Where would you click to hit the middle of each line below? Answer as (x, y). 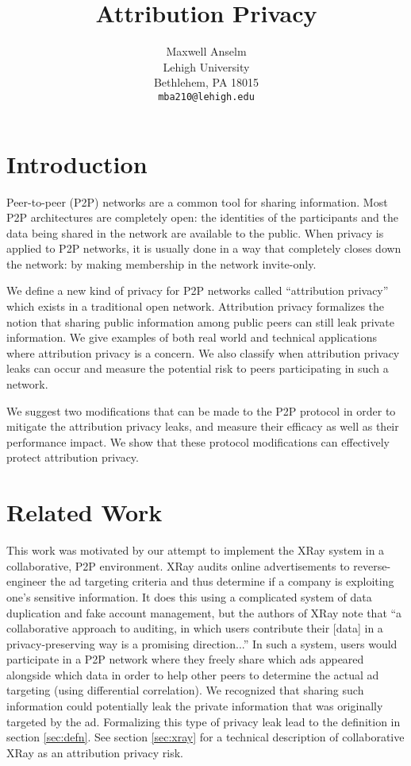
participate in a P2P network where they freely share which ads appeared (185, 659)
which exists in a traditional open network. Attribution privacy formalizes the (196, 306)
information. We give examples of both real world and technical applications (192, 337)
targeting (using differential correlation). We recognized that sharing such (185, 690)
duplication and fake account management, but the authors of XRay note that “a (204, 612)
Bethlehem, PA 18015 (206, 82)
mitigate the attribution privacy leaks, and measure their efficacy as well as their (203, 426)
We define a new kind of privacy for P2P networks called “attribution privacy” (198, 290)
